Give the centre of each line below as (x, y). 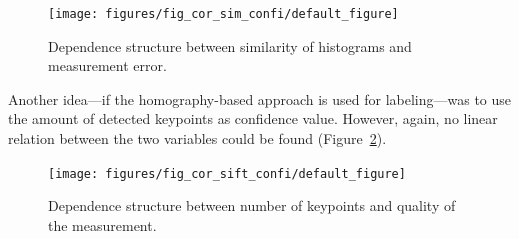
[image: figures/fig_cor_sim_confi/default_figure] (223, 14)
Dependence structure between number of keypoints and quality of (252, 205)
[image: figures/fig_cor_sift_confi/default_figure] (227, 173)
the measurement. (102, 224)
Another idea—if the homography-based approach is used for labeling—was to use (260, 98)
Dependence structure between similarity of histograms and (230, 45)
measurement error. (107, 65)
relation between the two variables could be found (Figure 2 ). (197, 138)
